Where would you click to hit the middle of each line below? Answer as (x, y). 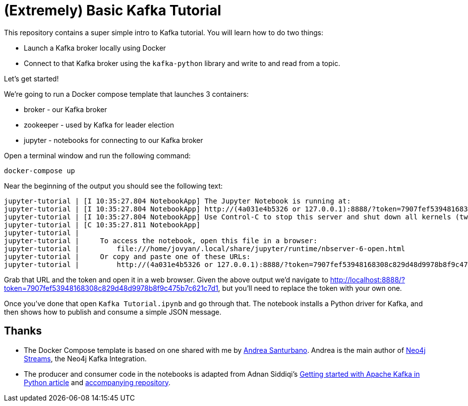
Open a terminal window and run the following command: (97, 155)
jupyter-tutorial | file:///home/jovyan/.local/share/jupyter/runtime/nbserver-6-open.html (205, 248)
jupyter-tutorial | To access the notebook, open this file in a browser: (161, 240)
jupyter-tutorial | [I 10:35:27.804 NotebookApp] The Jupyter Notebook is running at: (177, 201)
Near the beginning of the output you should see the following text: (114, 186)
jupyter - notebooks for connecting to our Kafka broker (114, 140)
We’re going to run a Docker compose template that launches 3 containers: (126, 94)
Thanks (23, 331)
